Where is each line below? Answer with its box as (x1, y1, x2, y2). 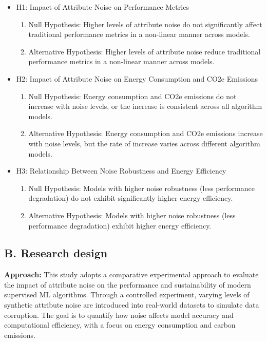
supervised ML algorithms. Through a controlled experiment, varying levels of (4, 289, 250, 300)
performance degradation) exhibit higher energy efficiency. (28, 220, 212, 231)
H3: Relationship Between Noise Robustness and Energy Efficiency (16, 165, 226, 176)
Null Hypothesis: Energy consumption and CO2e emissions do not (28, 90, 237, 101)
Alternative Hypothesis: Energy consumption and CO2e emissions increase (28, 128, 263, 139)
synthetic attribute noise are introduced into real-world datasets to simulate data (4, 299, 259, 310)
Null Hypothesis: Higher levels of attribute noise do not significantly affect (28, 18, 262, 29)
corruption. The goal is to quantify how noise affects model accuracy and (4, 309, 234, 320)
